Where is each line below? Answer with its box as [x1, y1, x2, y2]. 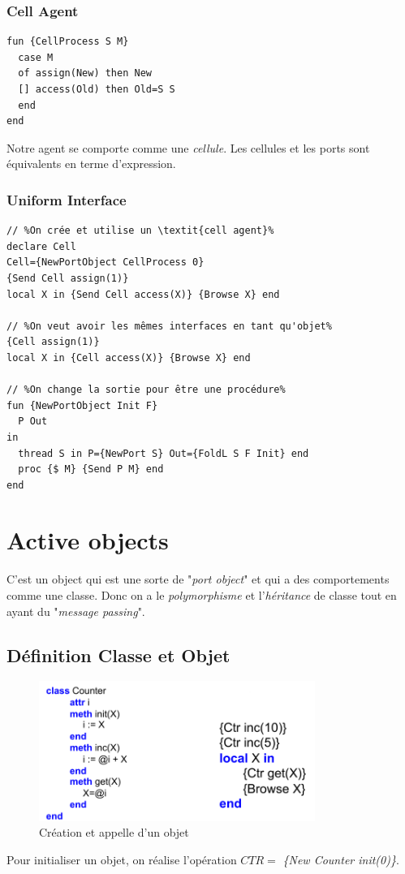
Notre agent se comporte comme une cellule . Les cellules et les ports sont [6, 139, 370, 156]
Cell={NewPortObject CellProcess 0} [6, 256, 205, 269]
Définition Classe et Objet [6, 642, 231, 667]
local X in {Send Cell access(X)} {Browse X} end [6, 288, 280, 300]
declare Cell [6, 240, 76, 252]
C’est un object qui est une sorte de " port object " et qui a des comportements [6, 570, 390, 588]
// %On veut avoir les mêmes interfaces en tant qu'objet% [6, 320, 332, 332]
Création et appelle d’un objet [39, 824, 189, 841]
